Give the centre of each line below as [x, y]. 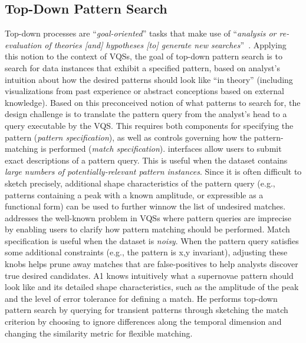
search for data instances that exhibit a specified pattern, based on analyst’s [142, 67]
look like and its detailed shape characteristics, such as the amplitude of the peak [152, 287]
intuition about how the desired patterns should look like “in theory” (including [149, 79]
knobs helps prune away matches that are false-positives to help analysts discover [152, 264]
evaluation [23, 44]
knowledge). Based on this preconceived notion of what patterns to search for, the [153, 102]
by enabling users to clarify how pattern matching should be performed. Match [147, 229]
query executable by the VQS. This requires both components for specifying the [149, 125]
